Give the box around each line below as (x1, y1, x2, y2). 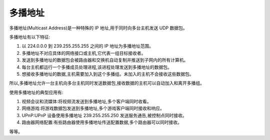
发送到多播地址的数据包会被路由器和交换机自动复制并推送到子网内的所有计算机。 (21, 57, 188, 63)
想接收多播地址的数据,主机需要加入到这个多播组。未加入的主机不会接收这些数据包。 (21, 71, 194, 77)
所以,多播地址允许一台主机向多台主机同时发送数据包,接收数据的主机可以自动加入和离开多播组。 (9, 80, 205, 86)
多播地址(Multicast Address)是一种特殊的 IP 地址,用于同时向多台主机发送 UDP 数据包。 (9, 25, 187, 31)
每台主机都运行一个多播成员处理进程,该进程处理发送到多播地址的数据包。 (21, 64, 172, 70)
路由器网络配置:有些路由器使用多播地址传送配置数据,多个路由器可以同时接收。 (21, 120, 182, 126)
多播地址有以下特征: (9, 34, 50, 40)
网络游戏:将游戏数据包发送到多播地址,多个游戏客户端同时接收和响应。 (21, 105, 165, 112)
